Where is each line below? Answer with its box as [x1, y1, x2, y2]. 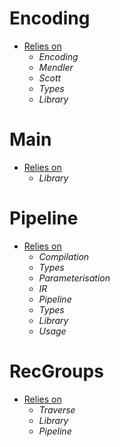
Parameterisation [38, 272, 111, 284]
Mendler [38, 61, 74, 73]
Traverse [38, 403, 76, 416]
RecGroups [9, 360, 104, 382]
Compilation [38, 250, 90, 262]
